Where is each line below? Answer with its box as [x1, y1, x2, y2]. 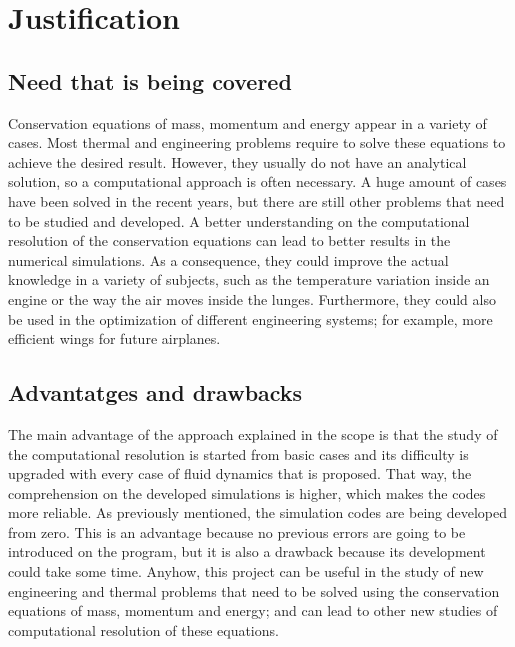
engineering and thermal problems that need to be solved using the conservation [8, 580, 500, 601]
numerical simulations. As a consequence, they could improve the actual [8, 249, 449, 270]
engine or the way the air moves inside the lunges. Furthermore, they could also [8, 288, 496, 309]
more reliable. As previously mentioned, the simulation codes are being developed [8, 502, 508, 523]
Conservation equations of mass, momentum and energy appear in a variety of [8, 112, 487, 133]
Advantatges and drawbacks [8, 377, 303, 408]
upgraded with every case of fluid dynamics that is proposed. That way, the [8, 463, 472, 484]
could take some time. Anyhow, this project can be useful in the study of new [8, 561, 484, 582]
